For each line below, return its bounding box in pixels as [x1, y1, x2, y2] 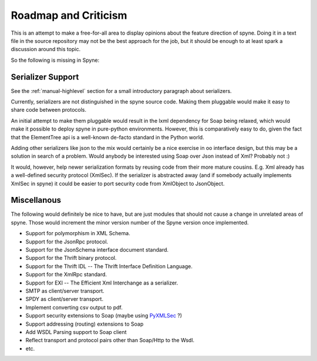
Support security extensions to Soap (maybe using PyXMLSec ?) [25, 312, 182, 319]
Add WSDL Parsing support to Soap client [25, 328, 127, 335]
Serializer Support [11, 72, 79, 82]
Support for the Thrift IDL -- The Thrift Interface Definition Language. [25, 262, 193, 270]
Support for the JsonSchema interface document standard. [25, 246, 169, 253]
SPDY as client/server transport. [25, 296, 104, 303]
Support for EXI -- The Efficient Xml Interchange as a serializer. [25, 279, 178, 286]
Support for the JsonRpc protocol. [25, 238, 109, 245]
